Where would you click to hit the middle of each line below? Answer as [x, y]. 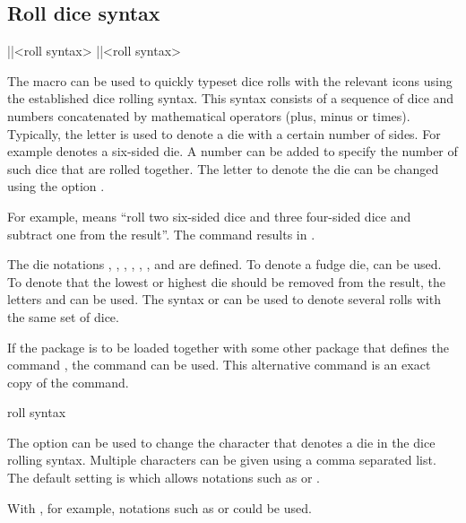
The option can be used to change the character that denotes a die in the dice [221, 442]
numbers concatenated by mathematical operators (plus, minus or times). [209, 115]
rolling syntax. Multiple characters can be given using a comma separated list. [222, 460]
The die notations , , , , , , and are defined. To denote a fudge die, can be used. [224, 264]
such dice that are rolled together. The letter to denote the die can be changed [223, 168]
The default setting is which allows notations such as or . [164, 478]
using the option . [56, 186]
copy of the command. [68, 382]
